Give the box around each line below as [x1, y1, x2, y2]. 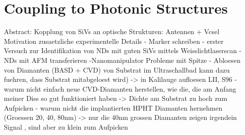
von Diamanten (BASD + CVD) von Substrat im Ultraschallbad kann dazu [4, 64, 230, 75]
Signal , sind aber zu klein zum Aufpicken [4, 122, 128, 132]
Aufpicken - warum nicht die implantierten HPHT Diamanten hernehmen [4, 102, 223, 113]
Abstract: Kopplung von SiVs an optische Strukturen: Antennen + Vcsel [4, 26, 220, 37]
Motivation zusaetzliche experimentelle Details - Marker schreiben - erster [4, 36, 224, 46]
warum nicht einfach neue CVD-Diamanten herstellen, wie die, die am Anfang [4, 83, 236, 94]
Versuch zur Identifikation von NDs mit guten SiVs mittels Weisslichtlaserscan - [4, 45, 242, 56]
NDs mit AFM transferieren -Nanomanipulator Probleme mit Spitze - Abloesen [4, 55, 241, 65]
